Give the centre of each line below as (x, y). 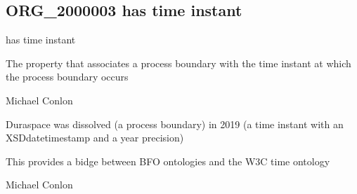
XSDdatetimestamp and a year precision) (95, 138)
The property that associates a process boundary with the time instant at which (178, 63)
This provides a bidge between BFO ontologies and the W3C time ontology (168, 161)
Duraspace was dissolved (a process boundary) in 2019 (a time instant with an (175, 124)
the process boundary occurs (67, 77)
